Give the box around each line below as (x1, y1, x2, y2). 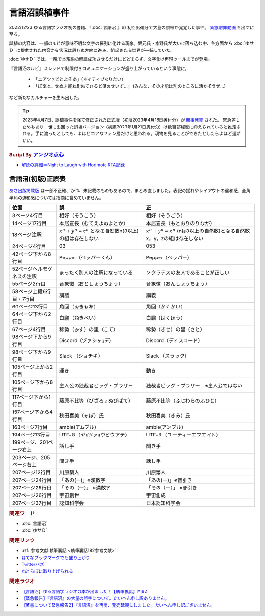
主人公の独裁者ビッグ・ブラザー (59, 383, 133, 389)
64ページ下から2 (12, 311, 51, 318)
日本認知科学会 (146, 500, 181, 507)
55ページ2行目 (12, 281, 46, 287)
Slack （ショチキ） (59, 352, 103, 359)
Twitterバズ (21, 562, 44, 567)
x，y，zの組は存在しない (146, 235, 204, 242)
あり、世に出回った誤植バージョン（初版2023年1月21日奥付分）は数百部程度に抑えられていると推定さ (35, 124, 241, 129)
